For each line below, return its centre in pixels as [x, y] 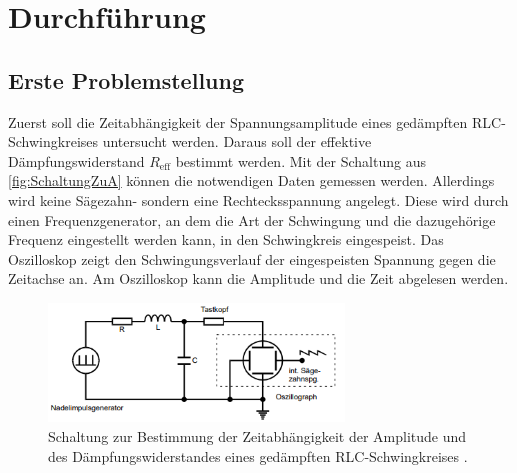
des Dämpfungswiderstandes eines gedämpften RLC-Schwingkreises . [258, 455]
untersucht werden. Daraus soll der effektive [237, 141]
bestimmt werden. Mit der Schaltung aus [300, 160]
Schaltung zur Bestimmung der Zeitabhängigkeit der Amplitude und [257, 435]
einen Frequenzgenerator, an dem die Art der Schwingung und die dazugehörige [252, 219]
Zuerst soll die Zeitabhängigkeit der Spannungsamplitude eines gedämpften [238, 121]
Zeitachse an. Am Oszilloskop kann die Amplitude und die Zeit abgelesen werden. [258, 278]
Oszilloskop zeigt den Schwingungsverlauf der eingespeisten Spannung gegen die [252, 258]
